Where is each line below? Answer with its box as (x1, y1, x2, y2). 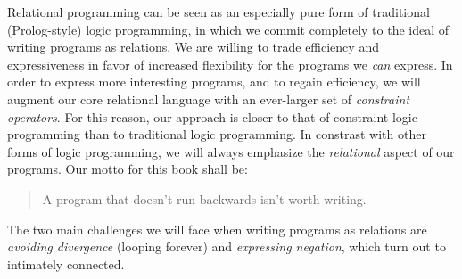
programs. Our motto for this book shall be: (7, 160, 248, 178)
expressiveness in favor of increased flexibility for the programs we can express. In (7, 54, 453, 73)
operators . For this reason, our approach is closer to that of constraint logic (7, 107, 417, 126)
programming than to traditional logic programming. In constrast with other (7, 125, 426, 144)
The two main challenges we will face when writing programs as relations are (7, 219, 427, 238)
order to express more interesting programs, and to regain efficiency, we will (7, 72, 421, 91)
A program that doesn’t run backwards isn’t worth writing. (42, 189, 367, 208)
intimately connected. (7, 254, 125, 273)
